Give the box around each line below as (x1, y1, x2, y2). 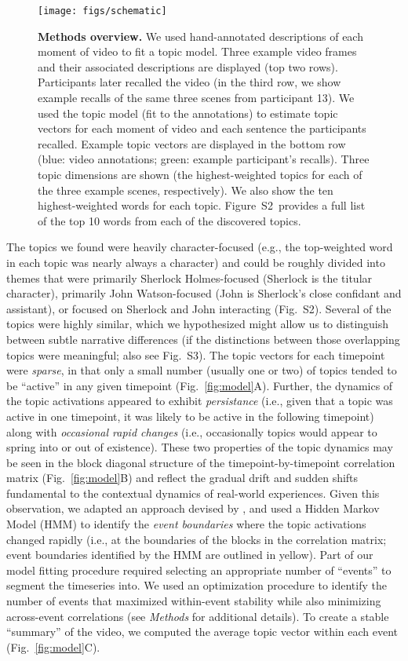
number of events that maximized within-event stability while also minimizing (6, 593, 381, 609)
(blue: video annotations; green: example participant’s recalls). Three (38, 151, 370, 167)
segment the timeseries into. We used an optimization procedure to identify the (6, 577, 387, 593)
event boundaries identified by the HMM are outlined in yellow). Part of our (6, 546, 373, 563)
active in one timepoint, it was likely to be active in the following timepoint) (6, 407, 374, 424)
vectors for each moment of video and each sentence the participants (38, 120, 366, 137)
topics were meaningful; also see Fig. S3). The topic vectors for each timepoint (6, 346, 385, 363)
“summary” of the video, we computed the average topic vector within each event (6, 623, 399, 640)
